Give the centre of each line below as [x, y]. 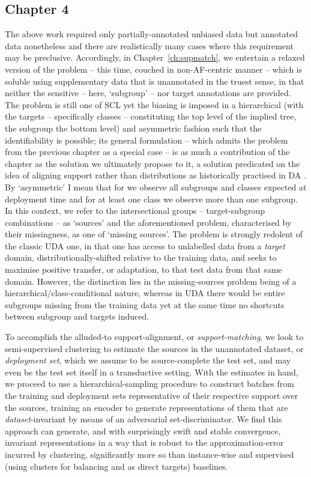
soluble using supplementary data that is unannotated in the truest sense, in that [155, 81]
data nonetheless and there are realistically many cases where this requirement [149, 45]
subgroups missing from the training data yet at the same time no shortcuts [145, 304]
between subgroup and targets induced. [77, 316]
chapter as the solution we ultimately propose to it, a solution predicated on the [152, 163]
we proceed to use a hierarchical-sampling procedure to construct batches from [149, 384]
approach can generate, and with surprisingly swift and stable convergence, [143, 430]
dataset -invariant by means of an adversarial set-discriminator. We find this [143, 419]
